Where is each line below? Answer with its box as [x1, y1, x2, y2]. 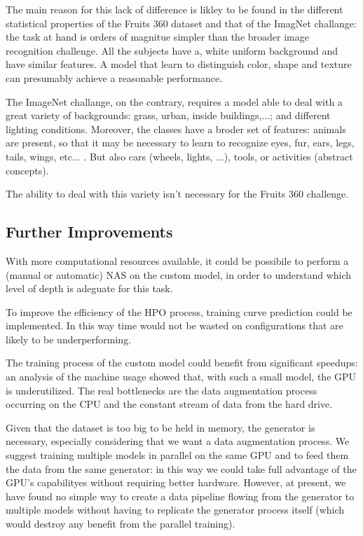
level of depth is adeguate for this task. [6, 281, 173, 296]
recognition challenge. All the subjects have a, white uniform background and [6, 43, 338, 57]
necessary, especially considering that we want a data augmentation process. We [6, 434, 350, 448]
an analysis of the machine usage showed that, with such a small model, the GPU [6, 369, 357, 384]
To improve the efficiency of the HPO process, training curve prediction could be [6, 304, 352, 319]
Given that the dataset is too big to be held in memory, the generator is [6, 420, 315, 434]
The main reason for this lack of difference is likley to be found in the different [6, 2, 343, 16]
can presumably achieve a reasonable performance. [6, 70, 223, 85]
